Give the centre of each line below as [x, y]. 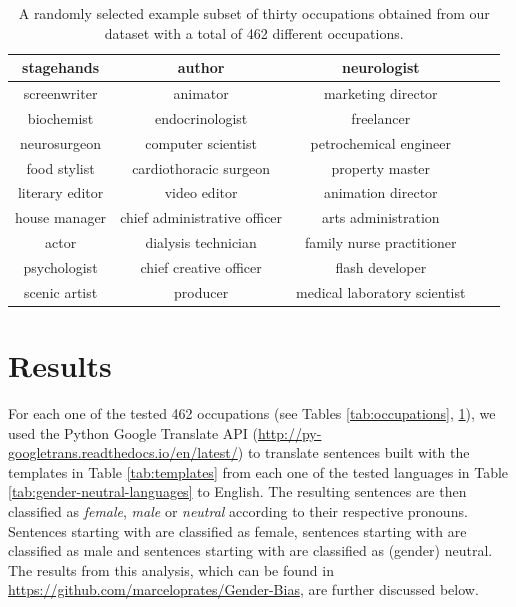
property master [381, 167]
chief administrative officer [201, 217]
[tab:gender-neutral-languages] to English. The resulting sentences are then [237, 491]
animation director [380, 192]
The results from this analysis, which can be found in [171, 569]
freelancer [381, 117]
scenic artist [60, 291]
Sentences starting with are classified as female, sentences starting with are [237, 530]
